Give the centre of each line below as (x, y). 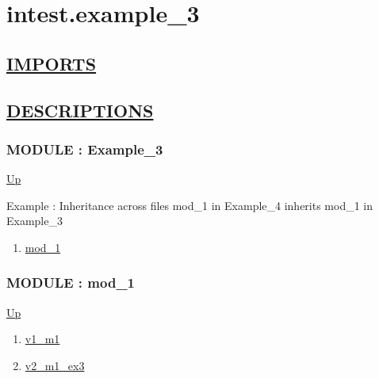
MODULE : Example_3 (85, 149)
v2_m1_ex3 (55, 365)
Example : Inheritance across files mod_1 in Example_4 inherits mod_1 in (190, 205)
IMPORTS (52, 63)
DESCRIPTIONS (80, 110)
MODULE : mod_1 (71, 283)
